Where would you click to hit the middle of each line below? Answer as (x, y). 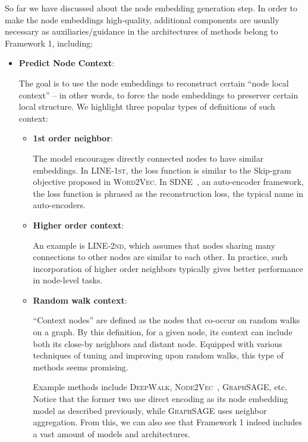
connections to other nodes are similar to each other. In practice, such (160, 257)
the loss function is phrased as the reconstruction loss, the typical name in (168, 193)
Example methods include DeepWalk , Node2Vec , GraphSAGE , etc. (160, 387)
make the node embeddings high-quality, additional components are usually (142, 19)
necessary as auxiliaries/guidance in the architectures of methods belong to (142, 31)
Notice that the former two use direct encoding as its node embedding (161, 399)
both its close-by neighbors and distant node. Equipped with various (158, 343)
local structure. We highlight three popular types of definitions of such (147, 106)
